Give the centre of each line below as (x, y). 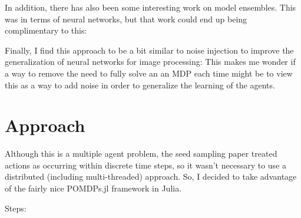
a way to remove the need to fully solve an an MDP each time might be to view (149, 73)
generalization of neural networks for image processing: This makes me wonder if (150, 62)
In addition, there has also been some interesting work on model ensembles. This (150, 7)
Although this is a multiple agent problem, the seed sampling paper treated (141, 153)
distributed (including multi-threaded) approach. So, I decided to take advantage (151, 176)
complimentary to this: (46, 30)
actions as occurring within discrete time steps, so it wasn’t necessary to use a (146, 165)
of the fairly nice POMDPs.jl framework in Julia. (93, 188)
